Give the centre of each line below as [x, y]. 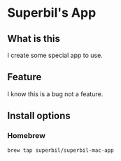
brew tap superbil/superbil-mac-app [60, 150]
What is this [34, 39]
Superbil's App [52, 13]
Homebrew [26, 136]
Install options [39, 116]
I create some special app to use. [55, 55]
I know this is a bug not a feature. [55, 94]
